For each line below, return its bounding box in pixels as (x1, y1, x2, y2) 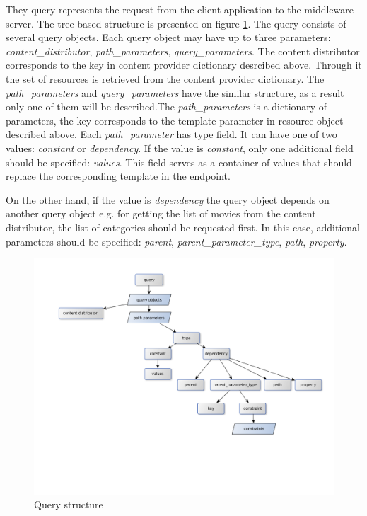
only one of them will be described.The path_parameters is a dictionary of (6, 99, 327, 114)
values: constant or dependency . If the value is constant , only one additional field (6, 140, 354, 155)
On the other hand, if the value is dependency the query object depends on (6, 192, 330, 207)
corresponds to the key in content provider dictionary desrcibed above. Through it (6, 57, 362, 72)
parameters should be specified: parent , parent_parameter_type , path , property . (6, 234, 347, 248)
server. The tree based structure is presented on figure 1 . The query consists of (6, 16, 346, 30)
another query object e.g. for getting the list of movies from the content (6, 206, 316, 221)
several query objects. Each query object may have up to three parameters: (6, 30, 331, 45)
